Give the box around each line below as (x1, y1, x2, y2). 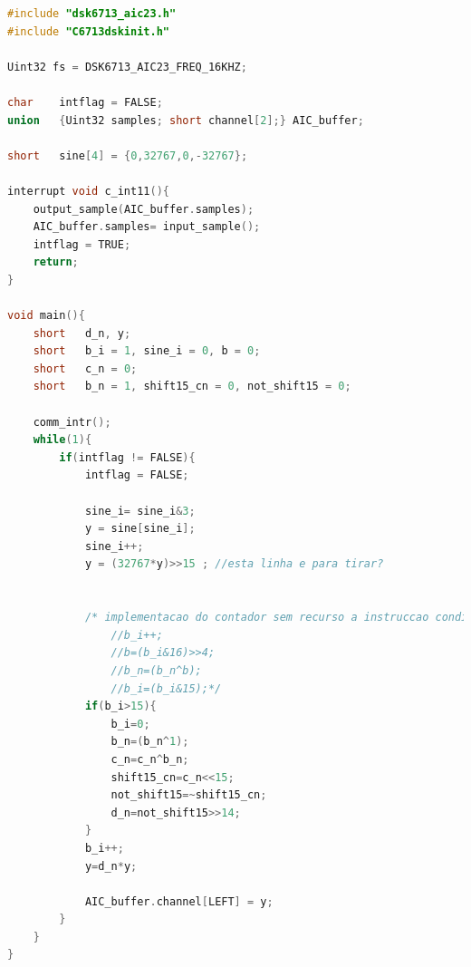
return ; (33, 256, 79, 269)
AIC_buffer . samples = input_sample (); (33, 220, 261, 234)
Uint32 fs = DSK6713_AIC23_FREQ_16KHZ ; (7, 60, 247, 73)
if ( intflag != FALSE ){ (59, 450, 196, 464)
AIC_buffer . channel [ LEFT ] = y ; (84, 894, 274, 908)
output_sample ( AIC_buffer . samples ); (33, 202, 255, 216)
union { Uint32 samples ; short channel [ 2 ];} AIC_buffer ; (7, 113, 364, 127)
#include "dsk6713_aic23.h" (7, 7, 177, 20)
